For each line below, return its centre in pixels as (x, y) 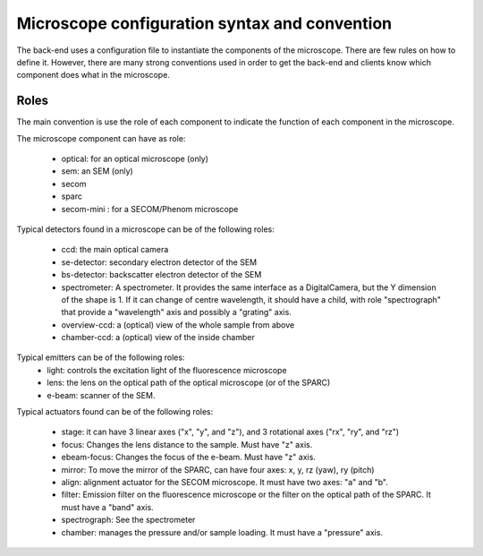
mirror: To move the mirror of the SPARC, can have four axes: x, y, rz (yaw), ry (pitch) (218, 469)
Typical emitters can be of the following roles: (101, 357)
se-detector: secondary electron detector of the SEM (159, 262)
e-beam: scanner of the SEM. (101, 395)
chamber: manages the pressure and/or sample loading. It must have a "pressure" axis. (222, 532)
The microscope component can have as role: (101, 138)
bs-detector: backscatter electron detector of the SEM (161, 275)
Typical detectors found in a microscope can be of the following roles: (145, 229)
